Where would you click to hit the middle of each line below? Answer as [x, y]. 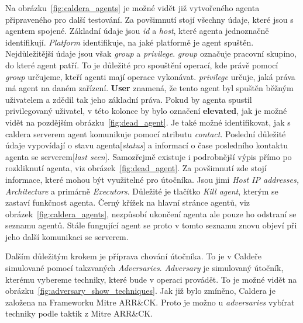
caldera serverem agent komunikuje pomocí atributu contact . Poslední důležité [146, 133]
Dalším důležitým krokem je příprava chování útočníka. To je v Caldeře [133, 256]
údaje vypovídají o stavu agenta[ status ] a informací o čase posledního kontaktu [147, 145]
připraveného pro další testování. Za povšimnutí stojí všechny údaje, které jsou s [149, 19]
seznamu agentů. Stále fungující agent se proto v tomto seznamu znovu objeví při [151, 225]
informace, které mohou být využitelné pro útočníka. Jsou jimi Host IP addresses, [152, 179]
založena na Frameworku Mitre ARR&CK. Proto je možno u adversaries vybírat [150, 302]
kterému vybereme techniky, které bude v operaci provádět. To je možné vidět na [151, 279]
